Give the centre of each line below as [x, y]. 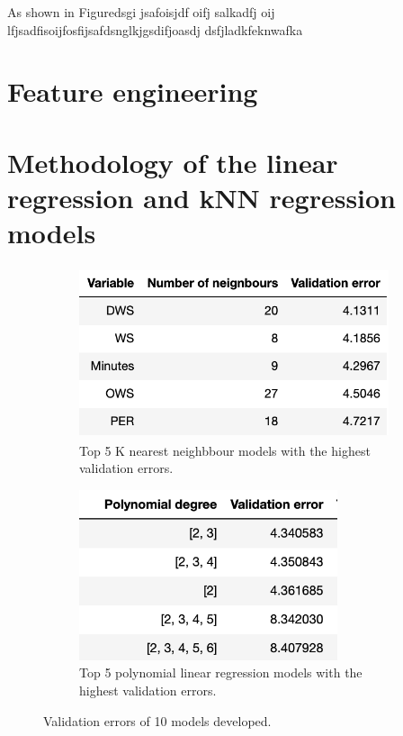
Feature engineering [133, 91]
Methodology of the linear [173, 162]
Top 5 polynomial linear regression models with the [221, 672]
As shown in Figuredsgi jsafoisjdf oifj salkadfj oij [141, 12]
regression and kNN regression [202, 197]
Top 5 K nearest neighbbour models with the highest [225, 450]
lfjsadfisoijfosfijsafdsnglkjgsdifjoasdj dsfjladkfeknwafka [155, 29]
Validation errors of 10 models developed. [157, 720]
